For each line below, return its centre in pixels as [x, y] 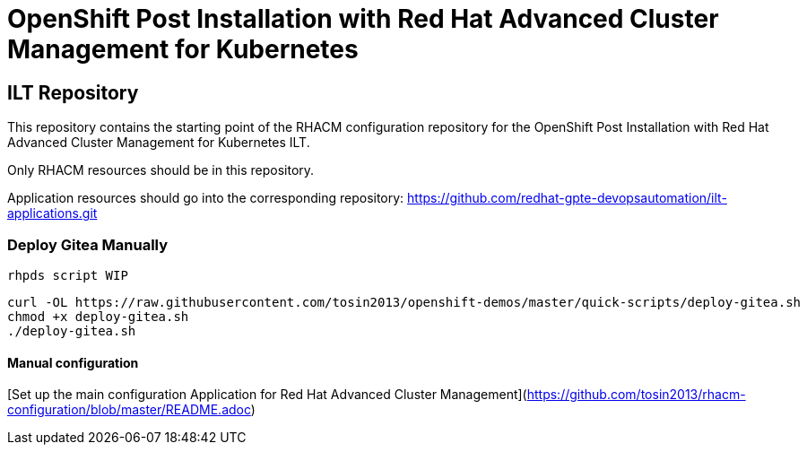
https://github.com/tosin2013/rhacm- [636, 395]
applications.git [52, 213]
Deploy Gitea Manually [88, 244]
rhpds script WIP [68, 275]
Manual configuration [73, 362]
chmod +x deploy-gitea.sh [98, 316]
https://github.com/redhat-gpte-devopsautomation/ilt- [567, 198]
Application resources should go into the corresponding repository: [206, 198]
